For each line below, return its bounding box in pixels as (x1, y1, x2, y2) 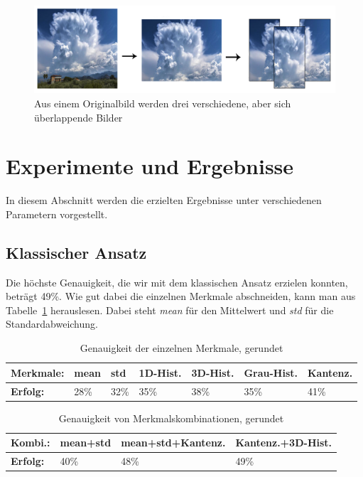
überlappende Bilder (34, 109, 123, 124)
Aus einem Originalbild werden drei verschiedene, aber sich (34, 95, 291, 110)
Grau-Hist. (244, 365, 298, 380)
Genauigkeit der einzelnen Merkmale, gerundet (80, 341, 283, 355)
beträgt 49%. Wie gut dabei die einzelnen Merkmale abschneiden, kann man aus (6, 289, 356, 304)
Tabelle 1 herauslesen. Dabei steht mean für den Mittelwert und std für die (6, 302, 334, 317)
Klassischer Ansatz (6, 241, 147, 263)
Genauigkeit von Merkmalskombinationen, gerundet (58, 410, 284, 425)
